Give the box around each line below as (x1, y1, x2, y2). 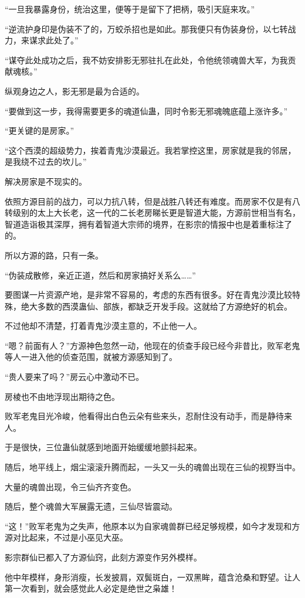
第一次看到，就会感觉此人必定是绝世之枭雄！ (5, 582, 177, 594)
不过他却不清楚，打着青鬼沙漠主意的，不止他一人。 (5, 320, 202, 332)
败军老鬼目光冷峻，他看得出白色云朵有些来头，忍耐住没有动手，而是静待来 (5, 410, 292, 422)
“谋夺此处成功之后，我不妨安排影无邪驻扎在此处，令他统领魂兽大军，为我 (5, 53, 288, 66)
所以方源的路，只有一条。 (5, 249, 103, 261)
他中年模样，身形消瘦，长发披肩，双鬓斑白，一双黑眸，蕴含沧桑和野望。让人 (5, 570, 300, 583)
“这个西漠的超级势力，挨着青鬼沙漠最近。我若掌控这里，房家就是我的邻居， (5, 144, 296, 156)
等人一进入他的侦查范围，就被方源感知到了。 (5, 351, 177, 363)
